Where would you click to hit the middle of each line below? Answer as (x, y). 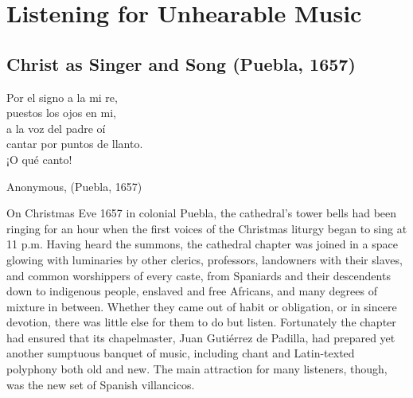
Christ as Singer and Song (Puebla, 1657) (181, 63)
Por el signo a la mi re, (62, 97)
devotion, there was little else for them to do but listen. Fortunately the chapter (201, 322)
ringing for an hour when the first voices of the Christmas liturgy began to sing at (207, 228)
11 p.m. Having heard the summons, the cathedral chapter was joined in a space (202, 244)
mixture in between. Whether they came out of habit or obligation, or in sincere (202, 306)
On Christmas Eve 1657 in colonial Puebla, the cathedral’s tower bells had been (202, 213)
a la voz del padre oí (56, 128)
